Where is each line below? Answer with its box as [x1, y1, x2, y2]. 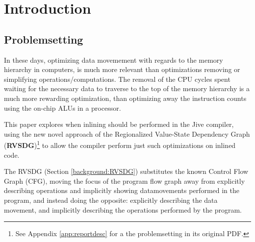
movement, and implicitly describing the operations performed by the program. [4, 204, 242, 215]
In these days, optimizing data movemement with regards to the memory [4, 54, 223, 65]
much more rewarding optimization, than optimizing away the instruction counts [4, 93, 247, 103]
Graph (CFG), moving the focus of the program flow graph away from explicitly [4, 175, 245, 186]
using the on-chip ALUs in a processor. [4, 102, 121, 113]
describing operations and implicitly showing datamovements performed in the [4, 185, 239, 195]
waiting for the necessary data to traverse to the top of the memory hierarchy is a [4, 83, 250, 94]
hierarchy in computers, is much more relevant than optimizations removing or [4, 64, 240, 74]
